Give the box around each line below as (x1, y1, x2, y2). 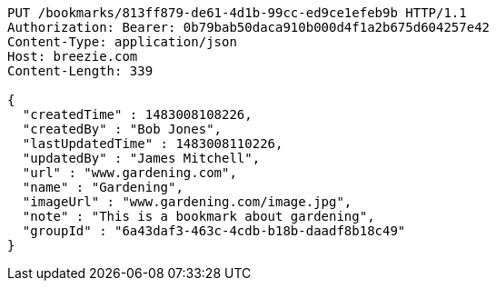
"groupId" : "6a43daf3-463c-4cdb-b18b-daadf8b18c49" (22, 223, 406, 238)
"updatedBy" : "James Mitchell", (22, 151, 261, 165)
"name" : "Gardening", (22, 180, 184, 194)
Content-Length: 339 (7, 64, 154, 78)
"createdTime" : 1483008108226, (22, 107, 253, 122)
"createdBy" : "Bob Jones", (22, 122, 223, 136)
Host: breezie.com (7, 49, 138, 64)
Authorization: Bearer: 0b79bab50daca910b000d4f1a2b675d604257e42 (7, 20, 491, 35)
